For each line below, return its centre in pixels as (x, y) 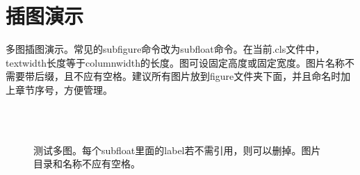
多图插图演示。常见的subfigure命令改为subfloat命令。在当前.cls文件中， (165, 49)
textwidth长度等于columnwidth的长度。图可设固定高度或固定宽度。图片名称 (175, 62)
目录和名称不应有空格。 (87, 164)
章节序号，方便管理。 (64, 89)
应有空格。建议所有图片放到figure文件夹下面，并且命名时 (212, 76)
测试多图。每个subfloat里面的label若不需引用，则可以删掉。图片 (177, 150)
